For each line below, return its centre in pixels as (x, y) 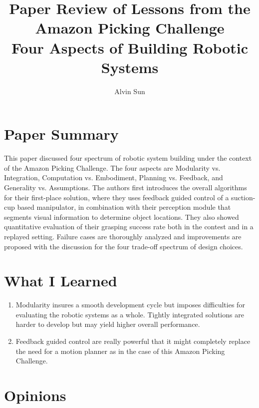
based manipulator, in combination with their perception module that (124, 207)
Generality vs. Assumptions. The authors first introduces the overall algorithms (126, 187)
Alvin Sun (130, 91)
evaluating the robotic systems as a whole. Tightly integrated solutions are (130, 314)
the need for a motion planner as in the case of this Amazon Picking (120, 351)
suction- (243, 197)
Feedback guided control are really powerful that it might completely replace (133, 341)
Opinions (35, 395)
